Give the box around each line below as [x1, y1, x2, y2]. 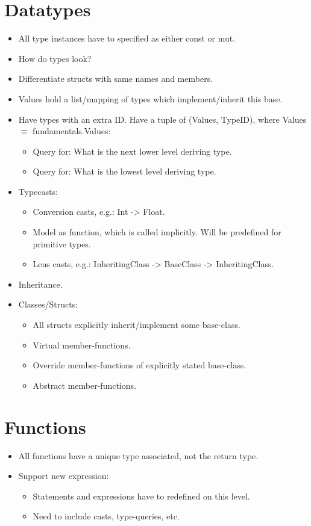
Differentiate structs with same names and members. [18, 72, 213, 85]
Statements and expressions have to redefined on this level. [33, 489, 250, 502]
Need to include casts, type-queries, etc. [33, 510, 180, 522]
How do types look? [18, 52, 92, 64]
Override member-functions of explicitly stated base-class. [33, 359, 247, 371]
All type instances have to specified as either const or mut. [18, 32, 236, 45]
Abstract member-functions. [33, 379, 136, 391]
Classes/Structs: [18, 298, 78, 311]
